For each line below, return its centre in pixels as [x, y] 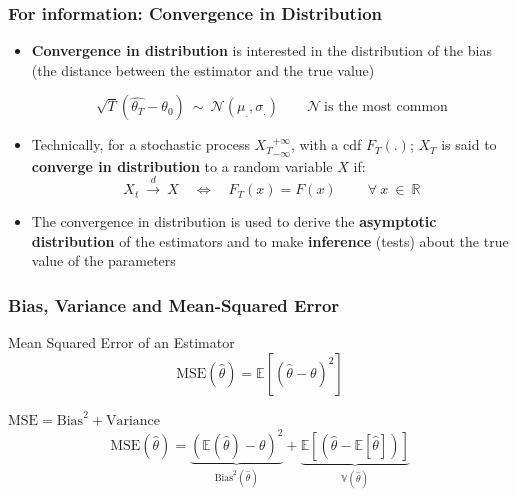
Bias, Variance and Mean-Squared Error [174, 304]
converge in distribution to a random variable [182, 165]
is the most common [386, 107]
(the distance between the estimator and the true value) [203, 69]
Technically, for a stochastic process [140, 144]
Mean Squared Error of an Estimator [121, 342]
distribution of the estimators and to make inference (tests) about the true [270, 240]
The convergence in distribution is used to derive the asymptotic [234, 221]
